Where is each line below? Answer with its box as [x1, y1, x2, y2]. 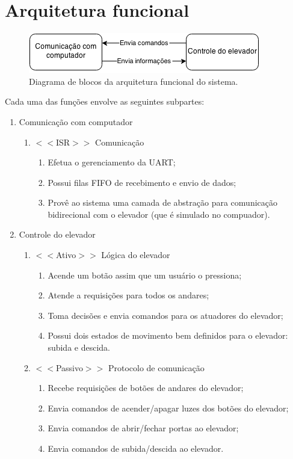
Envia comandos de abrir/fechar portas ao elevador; [48, 422, 239, 434]
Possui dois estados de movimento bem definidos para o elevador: [48, 329, 288, 342]
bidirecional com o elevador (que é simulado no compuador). [48, 208, 270, 220]
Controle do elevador [19, 228, 96, 241]
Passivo [55, 361, 83, 374]
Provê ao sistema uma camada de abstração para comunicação [48, 196, 277, 209]
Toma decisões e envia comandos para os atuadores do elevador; [48, 309, 283, 321]
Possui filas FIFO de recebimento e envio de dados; [48, 176, 236, 188]
